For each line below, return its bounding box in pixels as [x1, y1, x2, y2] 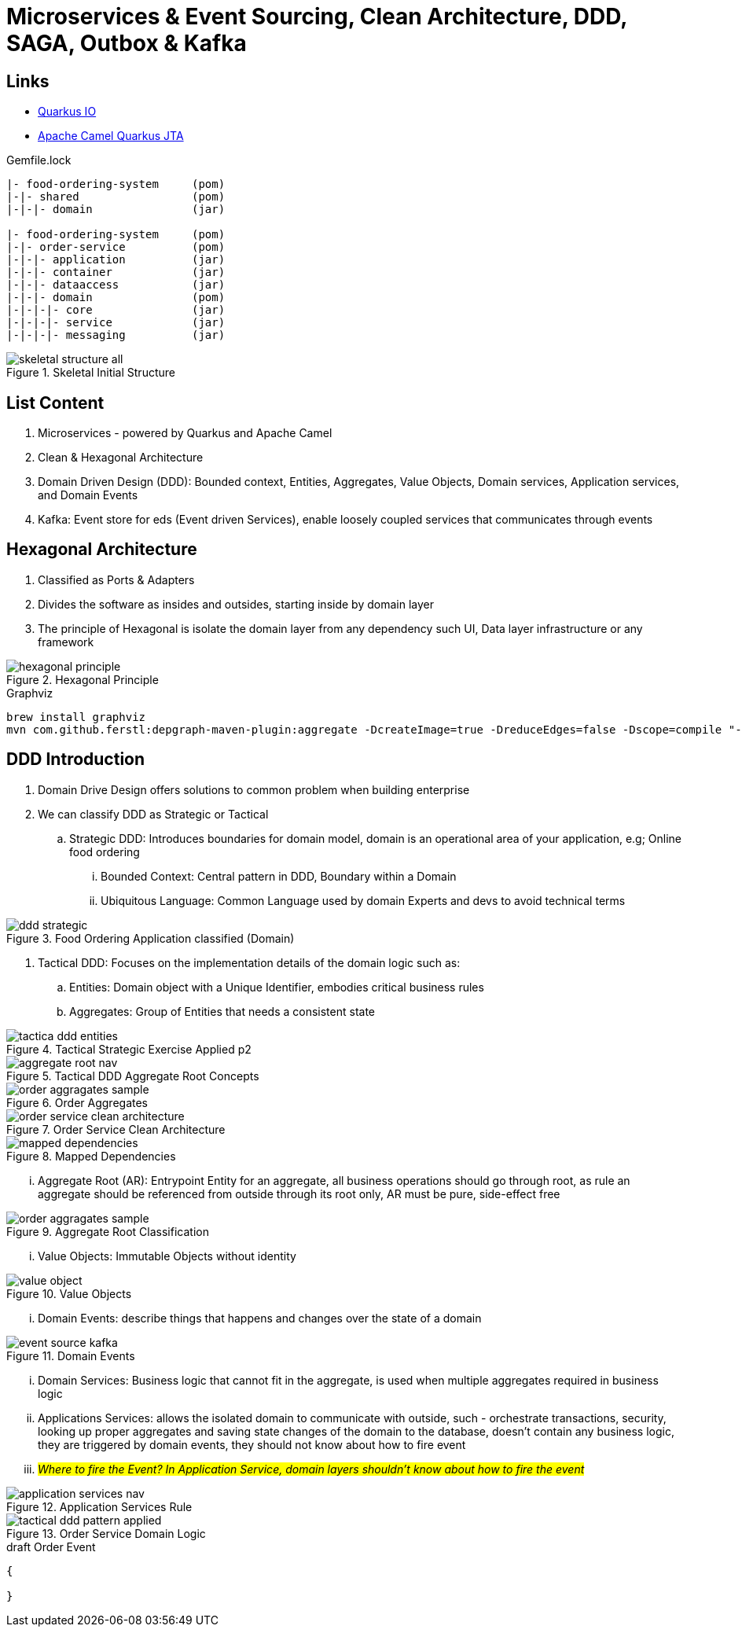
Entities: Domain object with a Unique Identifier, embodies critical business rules [69, 980, 484, 994]
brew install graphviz [6, 710, 146, 723]
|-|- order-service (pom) [6, 241, 226, 254]
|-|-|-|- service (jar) [6, 316, 226, 329]
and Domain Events [38, 488, 138, 502]
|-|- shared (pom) [6, 190, 226, 204]
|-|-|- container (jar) [6, 266, 226, 279]
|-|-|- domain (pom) [6, 291, 226, 304]
